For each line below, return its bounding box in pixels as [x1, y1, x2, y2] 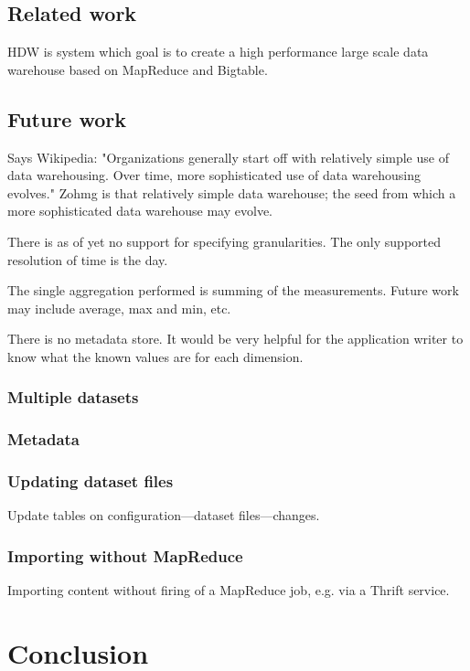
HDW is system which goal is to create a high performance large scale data [7, 42, 429, 61]
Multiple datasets [7, 386, 139, 409]
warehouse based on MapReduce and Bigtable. [7, 59, 268, 79]
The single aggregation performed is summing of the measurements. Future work [7, 281, 459, 300]
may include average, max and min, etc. [7, 298, 231, 317]
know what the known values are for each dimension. [7, 346, 304, 366]
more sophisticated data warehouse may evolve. [7, 201, 272, 220]
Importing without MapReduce [7, 544, 243, 567]
